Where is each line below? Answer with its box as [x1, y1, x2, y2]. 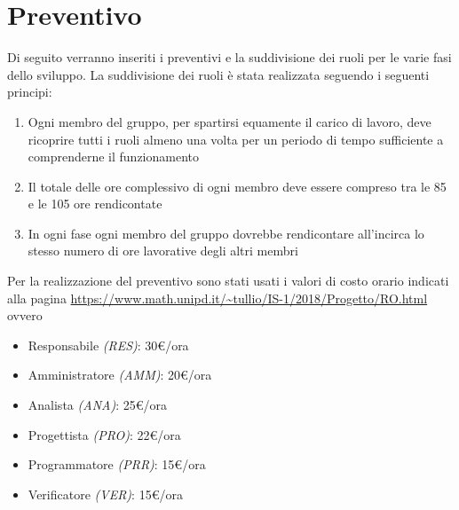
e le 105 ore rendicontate [28, 194, 162, 213]
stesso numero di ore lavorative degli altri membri [28, 241, 298, 260]
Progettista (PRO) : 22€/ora [28, 425, 181, 443]
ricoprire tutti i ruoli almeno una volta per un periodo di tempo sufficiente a [28, 129, 444, 148]
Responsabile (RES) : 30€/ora [28, 335, 189, 354]
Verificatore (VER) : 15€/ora [28, 484, 183, 503]
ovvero [7, 306, 43, 325]
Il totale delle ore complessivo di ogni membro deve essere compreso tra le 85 [28, 177, 447, 195]
